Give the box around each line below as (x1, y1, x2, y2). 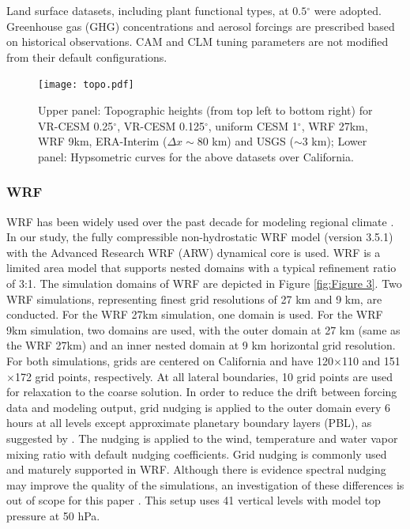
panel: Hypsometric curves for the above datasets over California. (38, 148, 354, 164)
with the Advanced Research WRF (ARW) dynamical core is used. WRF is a (6, 244, 381, 260)
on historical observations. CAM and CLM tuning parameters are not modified (6, 33, 389, 50)
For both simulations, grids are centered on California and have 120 (6, 352, 334, 368)
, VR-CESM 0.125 (117, 117, 205, 134)
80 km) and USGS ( (197, 133, 294, 149)
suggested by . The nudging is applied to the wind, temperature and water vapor (6, 429, 398, 446)
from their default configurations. (6, 48, 167, 65)
